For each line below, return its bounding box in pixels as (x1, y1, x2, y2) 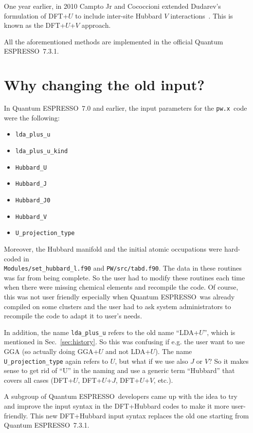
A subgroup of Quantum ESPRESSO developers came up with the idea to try (4, 391, 237, 401)
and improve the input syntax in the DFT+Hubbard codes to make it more (4, 401, 229, 411)
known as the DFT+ (4, 20, 66, 30)
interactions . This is (170, 10, 233, 20)
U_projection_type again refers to (4, 355, 108, 366)
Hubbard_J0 (15, 197, 51, 204)
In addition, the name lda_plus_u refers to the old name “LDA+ (4, 327, 199, 337)
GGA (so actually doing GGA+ (4, 346, 99, 356)
